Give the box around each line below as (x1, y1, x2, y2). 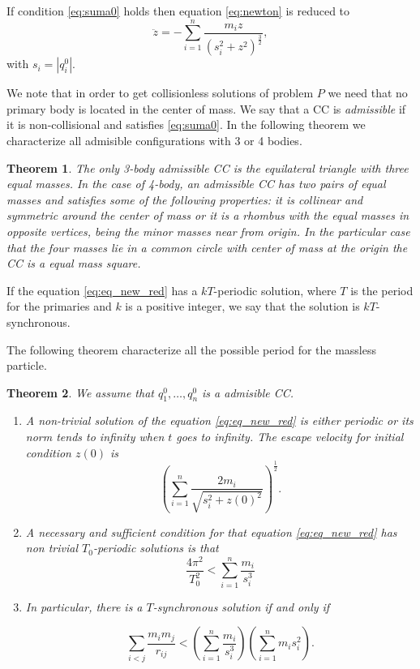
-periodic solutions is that (92, 539, 219, 556)
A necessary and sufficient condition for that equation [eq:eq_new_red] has (25, 523, 397, 540)
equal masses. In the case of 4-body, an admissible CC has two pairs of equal (6, 175, 386, 192)
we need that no (328, 84, 408, 101)
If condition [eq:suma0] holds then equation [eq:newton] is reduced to (6, 2, 350, 19)
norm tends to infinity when (25, 428, 165, 445)
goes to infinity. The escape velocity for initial (176, 428, 404, 445)
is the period (350, 281, 414, 298)
